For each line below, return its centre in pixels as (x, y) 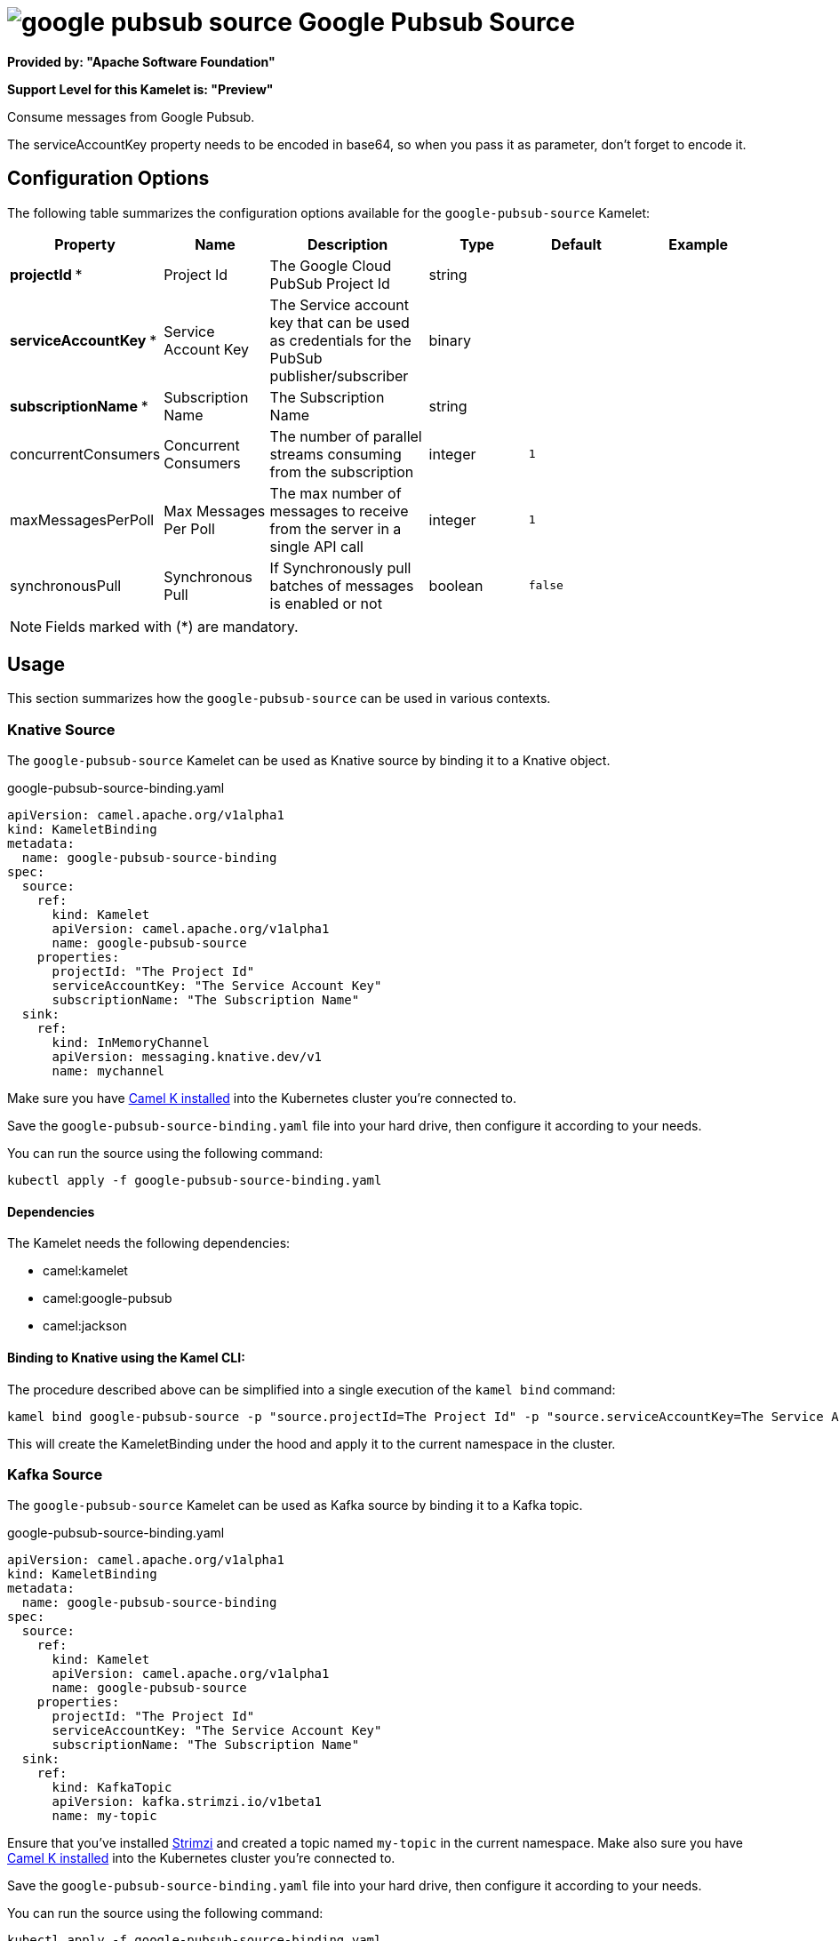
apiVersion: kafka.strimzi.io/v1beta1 (187, 1802)
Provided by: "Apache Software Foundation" (141, 61)
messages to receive (339, 511)
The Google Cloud (331, 265)
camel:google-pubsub (108, 1298)
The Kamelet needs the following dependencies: (149, 1243)
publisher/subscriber (339, 375)
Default (576, 244)
